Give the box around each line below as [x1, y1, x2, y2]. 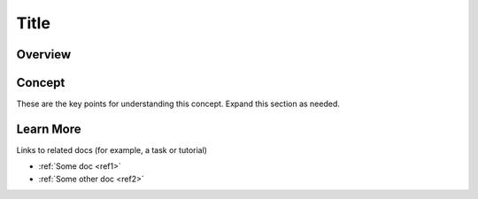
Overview [16, 47, 72, 62]
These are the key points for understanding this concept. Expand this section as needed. [16, 98, 341, 110]
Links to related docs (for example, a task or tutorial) [16, 144, 208, 155]
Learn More [16, 121, 81, 136]
